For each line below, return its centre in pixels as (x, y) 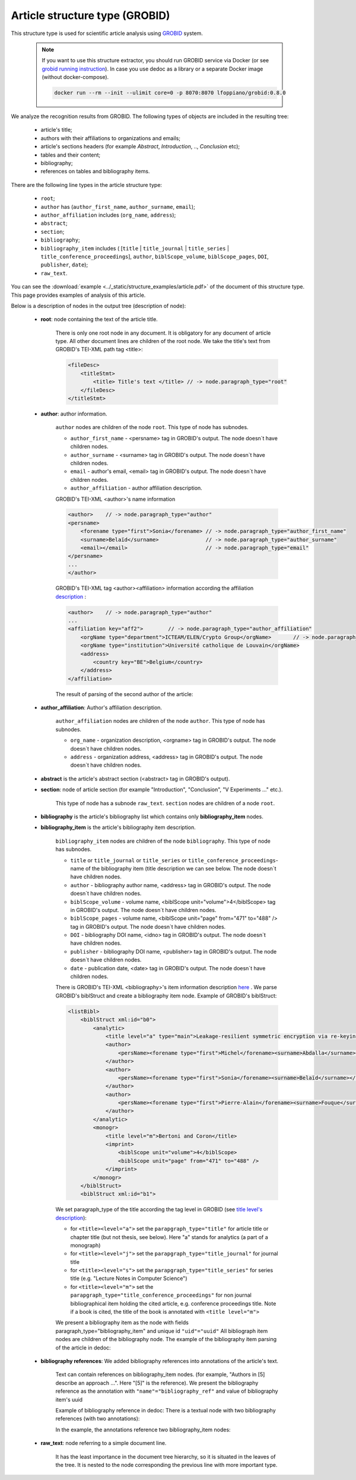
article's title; (56, 130)
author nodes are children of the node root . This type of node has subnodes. (152, 427)
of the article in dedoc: (83, 1348)
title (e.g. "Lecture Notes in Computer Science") (129, 1278)
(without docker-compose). (75, 77)
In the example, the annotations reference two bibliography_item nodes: (143, 1430)
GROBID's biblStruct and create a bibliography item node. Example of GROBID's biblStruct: (166, 995)
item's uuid (69, 1399)
